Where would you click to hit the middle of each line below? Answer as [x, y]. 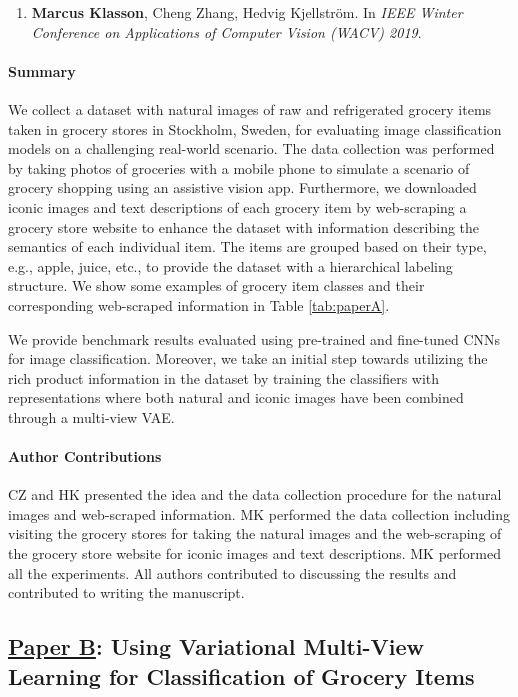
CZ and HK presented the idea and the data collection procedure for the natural [255, 494]
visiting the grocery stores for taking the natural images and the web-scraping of [255, 533]
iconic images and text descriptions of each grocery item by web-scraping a [237, 206]
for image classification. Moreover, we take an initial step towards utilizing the [248, 358]
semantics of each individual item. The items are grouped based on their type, [247, 246]
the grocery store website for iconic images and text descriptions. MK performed [254, 553]
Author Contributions [85, 456]
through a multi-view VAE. [91, 416]
